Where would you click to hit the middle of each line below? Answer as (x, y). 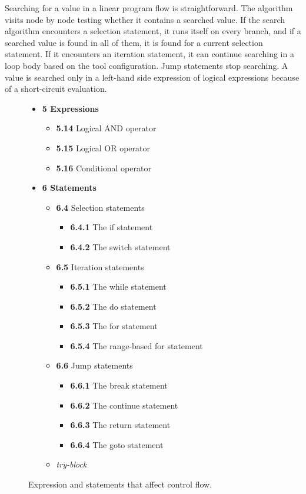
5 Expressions (70, 108)
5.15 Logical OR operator (103, 147)
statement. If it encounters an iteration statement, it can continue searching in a (149, 54)
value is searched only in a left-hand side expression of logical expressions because (152, 77)
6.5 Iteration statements (100, 266)
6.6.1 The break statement (119, 385)
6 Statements (69, 188)
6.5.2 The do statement (113, 306)
